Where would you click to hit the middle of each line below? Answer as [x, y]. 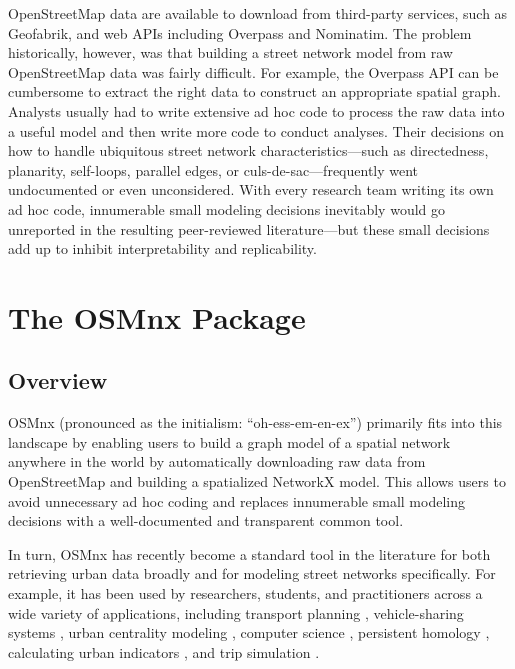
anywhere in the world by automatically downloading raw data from [217, 461]
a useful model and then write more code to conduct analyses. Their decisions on [256, 130]
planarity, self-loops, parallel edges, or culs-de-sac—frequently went [213, 169]
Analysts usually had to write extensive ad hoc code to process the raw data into [256, 110]
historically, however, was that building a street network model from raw [230, 52]
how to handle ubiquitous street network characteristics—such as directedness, [248, 150]
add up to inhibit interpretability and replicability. [162, 248]
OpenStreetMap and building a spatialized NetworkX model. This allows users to [257, 481]
